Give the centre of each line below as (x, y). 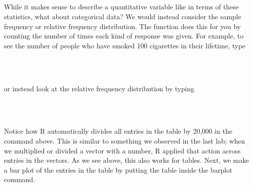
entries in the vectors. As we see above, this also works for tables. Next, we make (126, 160)
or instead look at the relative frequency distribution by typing (99, 88)
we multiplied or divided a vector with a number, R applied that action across (122, 150)
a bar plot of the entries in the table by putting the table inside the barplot (118, 169)
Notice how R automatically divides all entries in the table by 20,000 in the (118, 131)
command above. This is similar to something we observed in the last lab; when (125, 140)
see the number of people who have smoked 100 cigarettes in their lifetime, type (125, 45)
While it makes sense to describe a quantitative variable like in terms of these (121, 7)
